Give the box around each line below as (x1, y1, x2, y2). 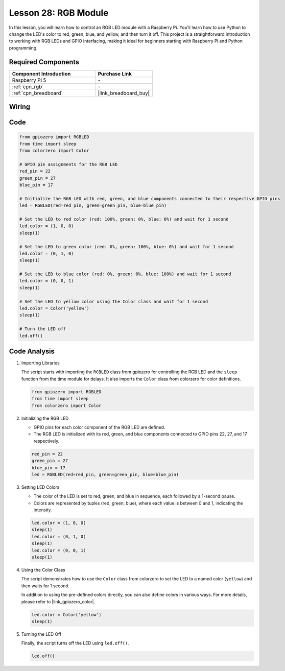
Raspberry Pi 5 (12, 76, 47, 83)
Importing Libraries (21, 360, 60, 366)
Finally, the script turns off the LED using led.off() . (21, 640, 129, 646)
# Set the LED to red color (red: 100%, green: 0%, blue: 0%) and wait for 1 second (19, 216, 229, 222)
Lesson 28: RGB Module (9, 7, 109, 18)
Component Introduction (12, 70, 71, 77)
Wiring (9, 103, 30, 111)
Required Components (9, 58, 79, 66)
